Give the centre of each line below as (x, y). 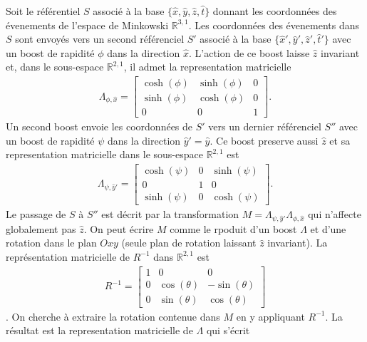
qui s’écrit (228, 330)
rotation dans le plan (51, 243)
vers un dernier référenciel (265, 126)
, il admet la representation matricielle (207, 67)
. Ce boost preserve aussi (264, 140)
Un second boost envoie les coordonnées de (99, 126)
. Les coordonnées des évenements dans (274, 25)
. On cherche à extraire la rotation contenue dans (113, 316)
